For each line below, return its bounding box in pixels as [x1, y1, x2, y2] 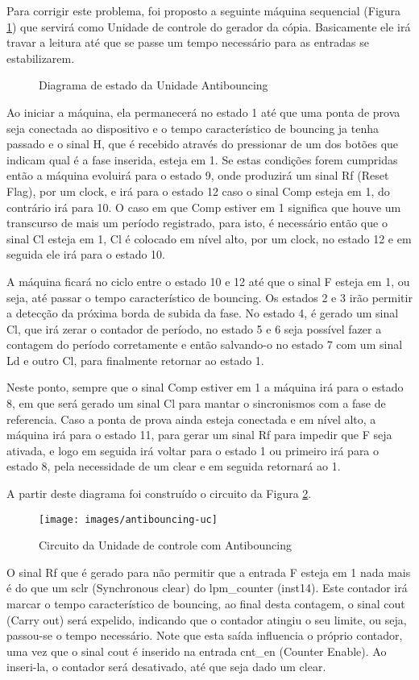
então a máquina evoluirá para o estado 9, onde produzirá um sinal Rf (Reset [6, 167, 389, 184]
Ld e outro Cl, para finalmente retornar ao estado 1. [6, 351, 264, 368]
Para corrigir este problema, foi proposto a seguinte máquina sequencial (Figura [6, 2, 401, 19]
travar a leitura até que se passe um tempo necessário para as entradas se [6, 34, 369, 51]
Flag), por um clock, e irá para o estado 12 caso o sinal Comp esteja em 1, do [6, 182, 390, 199]
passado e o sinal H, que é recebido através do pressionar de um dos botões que [6, 135, 399, 152]
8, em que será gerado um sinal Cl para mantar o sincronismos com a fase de [6, 395, 386, 412]
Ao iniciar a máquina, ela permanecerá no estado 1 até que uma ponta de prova [6, 103, 400, 120]
